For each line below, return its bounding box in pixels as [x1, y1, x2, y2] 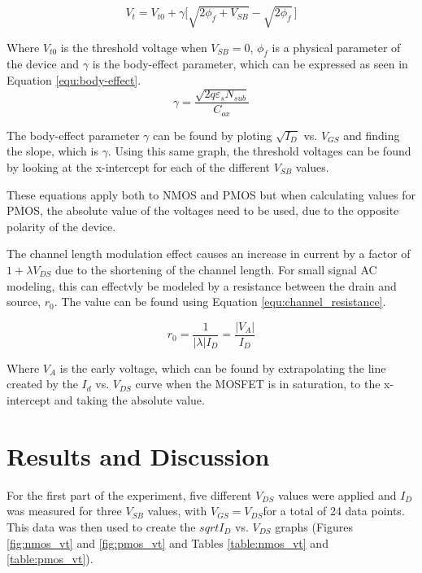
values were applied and [277, 486, 397, 503]
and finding [343, 126, 400, 143]
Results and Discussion [7, 439, 270, 472]
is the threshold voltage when [60, 38, 207, 55]
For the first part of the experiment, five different [7, 486, 252, 503]
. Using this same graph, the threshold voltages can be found [107, 142, 411, 160]
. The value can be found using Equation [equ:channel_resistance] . [54, 293, 386, 310]
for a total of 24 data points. [263, 502, 405, 519]
